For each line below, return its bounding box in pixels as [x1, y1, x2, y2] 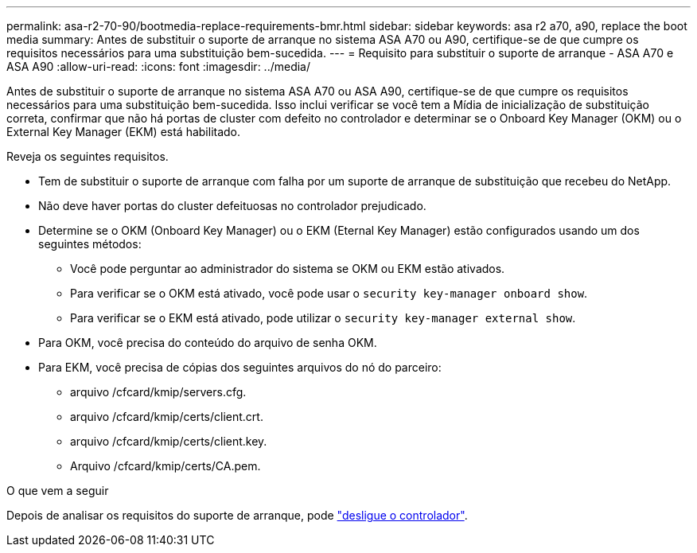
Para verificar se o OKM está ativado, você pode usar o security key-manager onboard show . [70, 286, 588, 300]
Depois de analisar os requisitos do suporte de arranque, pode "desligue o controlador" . [6, 508, 468, 522]
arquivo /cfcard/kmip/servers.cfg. [70, 385, 247, 399]
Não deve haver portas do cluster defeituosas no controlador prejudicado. [38, 199, 426, 212]
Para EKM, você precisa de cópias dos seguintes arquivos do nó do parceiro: [38, 360, 442, 374]
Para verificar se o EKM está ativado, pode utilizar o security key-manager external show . [70, 311, 576, 325]
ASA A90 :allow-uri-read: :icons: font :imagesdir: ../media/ [6, 60, 311, 73]
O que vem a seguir [6, 484, 109, 497]
